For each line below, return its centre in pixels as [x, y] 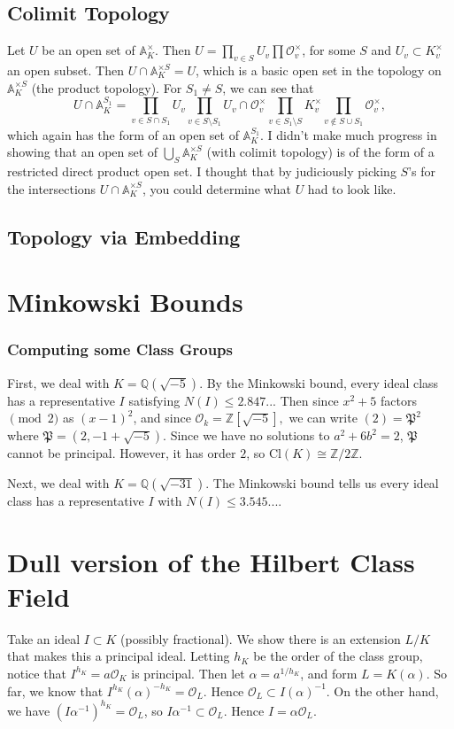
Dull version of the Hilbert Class [211, 561]
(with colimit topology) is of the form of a [320, 152]
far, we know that [55, 690]
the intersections [52, 188]
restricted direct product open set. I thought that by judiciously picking [202, 171]
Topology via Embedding [124, 236]
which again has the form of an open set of [123, 134]
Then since [309, 400]
